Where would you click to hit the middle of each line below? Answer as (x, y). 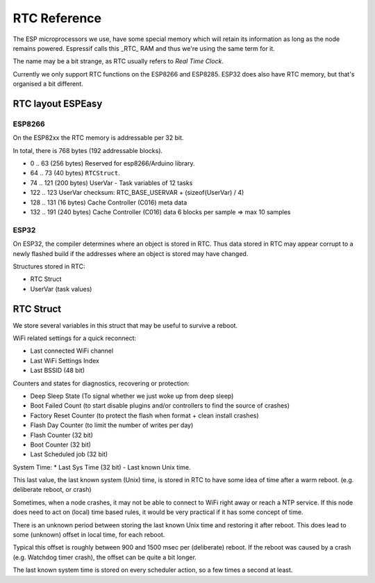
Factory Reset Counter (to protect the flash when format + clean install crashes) (145, 415)
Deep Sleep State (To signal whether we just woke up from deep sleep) (132, 396)
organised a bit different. (48, 84)
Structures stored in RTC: (49, 266)
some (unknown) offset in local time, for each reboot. (89, 535)
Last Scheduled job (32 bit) (69, 454)
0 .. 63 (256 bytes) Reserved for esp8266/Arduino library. (112, 163)
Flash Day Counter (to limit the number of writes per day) (112, 425)
